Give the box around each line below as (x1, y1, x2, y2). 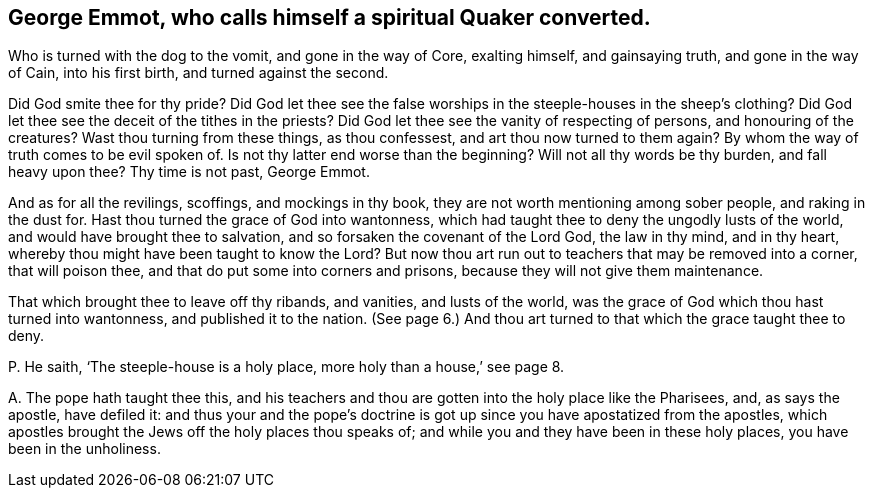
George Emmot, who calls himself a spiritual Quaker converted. (8, 5, 651, 30)
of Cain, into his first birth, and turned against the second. (8, 64, 389, 82)
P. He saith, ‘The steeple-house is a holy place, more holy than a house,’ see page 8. (8, 358, 565, 376)
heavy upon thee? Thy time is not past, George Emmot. (8, 163, 370, 181)
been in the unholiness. (8, 440, 161, 458)
